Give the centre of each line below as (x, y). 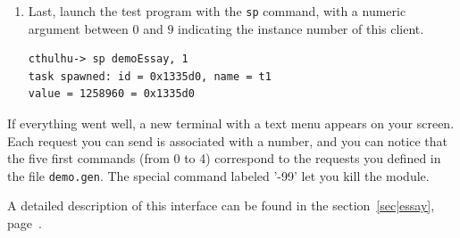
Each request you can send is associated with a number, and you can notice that (227, 140)
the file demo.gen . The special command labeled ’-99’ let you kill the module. (218, 175)
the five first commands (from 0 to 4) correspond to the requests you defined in (224, 158)
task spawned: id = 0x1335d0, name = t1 (150, 76)
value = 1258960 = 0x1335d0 (111, 94)
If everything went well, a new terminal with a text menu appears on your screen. (231, 123)
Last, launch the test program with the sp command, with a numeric (217, 11)
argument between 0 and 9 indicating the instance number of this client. (226, 28)
